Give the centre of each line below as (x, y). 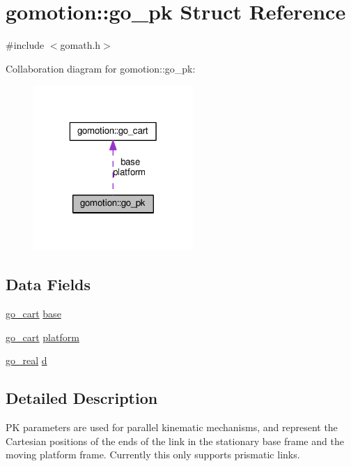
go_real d (26, 360)
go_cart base (33, 314)
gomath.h (80, 45)
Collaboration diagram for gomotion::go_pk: (101, 68)
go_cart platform (42, 337)
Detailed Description (82, 398)
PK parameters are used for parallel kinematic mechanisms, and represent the (172, 427)
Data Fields (48, 284)
